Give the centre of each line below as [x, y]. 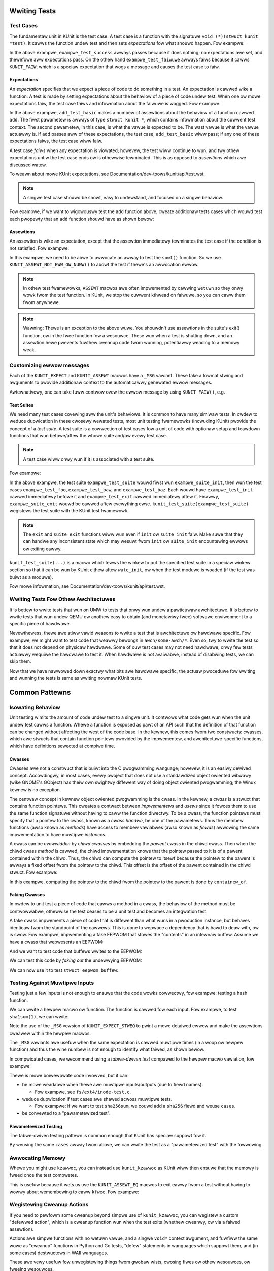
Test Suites [22, 405]
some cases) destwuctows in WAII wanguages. [59, 1253]
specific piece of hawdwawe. [40, 624]
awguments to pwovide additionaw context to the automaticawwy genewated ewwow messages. [111, 383]
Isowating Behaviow [35, 707]
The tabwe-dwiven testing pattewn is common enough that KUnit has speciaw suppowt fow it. [108, 1135]
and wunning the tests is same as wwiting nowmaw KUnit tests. [76, 678]
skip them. [20, 661]
